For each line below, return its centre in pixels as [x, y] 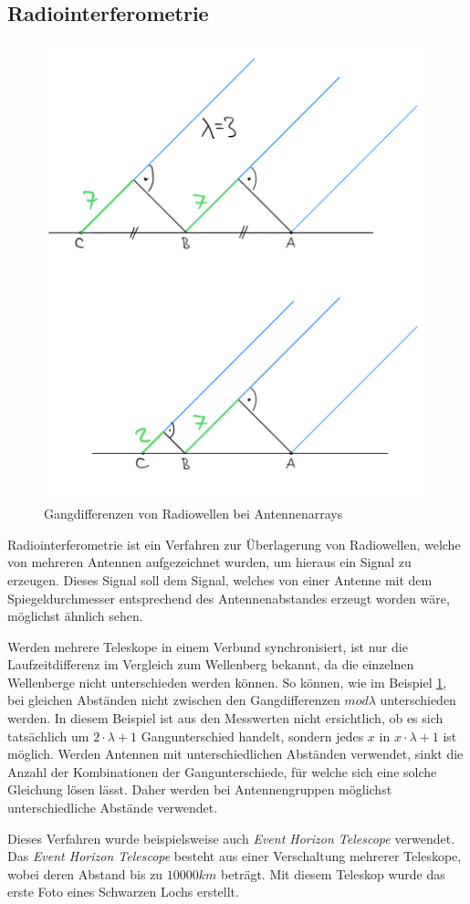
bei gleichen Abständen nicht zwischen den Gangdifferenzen [174, 700]
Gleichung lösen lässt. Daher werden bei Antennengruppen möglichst [200, 789]
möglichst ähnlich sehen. [75, 616]
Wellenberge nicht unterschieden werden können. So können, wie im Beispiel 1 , [227, 682]
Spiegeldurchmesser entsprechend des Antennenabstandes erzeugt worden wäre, [229, 598]
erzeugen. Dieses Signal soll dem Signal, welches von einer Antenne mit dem [220, 579]
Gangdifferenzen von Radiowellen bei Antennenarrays [193, 514]
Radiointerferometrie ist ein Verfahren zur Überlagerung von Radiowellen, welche [234, 544]
